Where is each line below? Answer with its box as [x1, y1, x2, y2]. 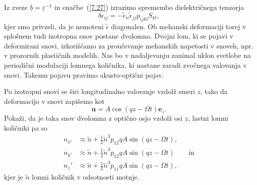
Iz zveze [4, 2, 28, 12]
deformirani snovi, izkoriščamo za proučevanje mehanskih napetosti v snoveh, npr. [4, 40, 254, 50]
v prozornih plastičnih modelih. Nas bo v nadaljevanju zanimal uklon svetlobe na [4, 50, 251, 60]
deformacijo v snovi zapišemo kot [4, 95, 105, 106]
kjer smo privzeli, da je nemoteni [4, 21, 104, 31]
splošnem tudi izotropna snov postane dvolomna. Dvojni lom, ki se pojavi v [4, 31, 234, 41]
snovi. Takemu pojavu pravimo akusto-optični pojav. [4, 69, 164, 80]
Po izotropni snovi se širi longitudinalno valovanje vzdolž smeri [4, 86, 195, 96]
